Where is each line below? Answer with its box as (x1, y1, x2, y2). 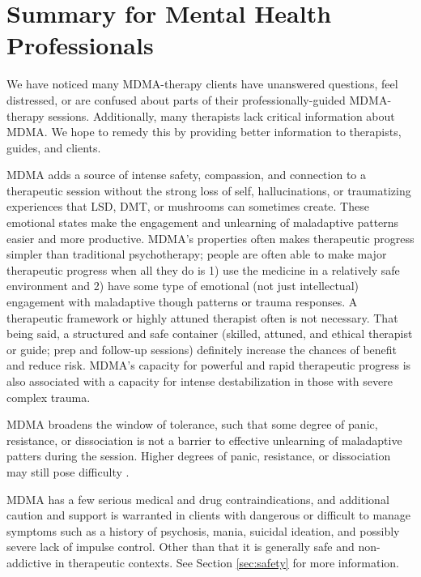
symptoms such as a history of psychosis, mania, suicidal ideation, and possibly (6, 522, 400, 539)
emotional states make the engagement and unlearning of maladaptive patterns (6, 214, 399, 231)
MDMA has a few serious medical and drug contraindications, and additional (6, 490, 389, 507)
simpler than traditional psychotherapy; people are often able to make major (6, 246, 387, 263)
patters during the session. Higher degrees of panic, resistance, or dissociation (6, 447, 391, 464)
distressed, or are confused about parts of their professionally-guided (6, 91, 346, 108)
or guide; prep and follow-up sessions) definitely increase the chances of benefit (6, 340, 398, 357)
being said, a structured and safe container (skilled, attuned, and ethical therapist (6, 325, 413, 342)
